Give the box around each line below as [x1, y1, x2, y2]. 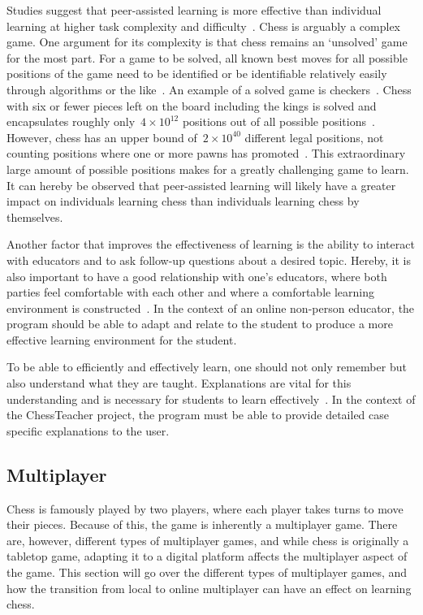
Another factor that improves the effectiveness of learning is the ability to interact [6, 236, 415, 253]
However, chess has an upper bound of [6, 128, 197, 145]
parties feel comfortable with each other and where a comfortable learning [6, 284, 374, 301]
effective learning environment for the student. [6, 331, 237, 348]
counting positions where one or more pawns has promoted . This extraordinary [6, 145, 406, 162]
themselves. [6, 208, 63, 225]
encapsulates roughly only [6, 113, 136, 130]
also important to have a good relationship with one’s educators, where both [6, 267, 387, 284]
